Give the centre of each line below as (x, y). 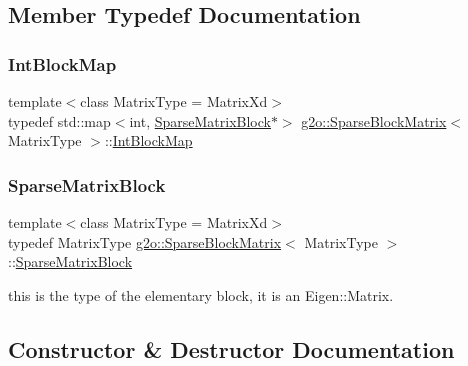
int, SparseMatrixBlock (200, 120)
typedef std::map (59, 120)
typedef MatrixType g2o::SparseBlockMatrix (145, 241)
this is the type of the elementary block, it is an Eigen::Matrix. (201, 294)
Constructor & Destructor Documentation (231, 348)
